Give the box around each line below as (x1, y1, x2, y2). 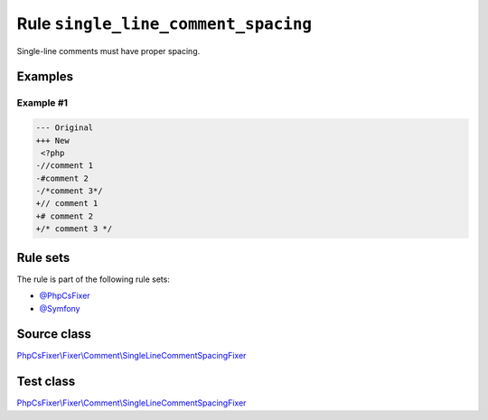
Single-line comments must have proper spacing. (16, 45, 201, 56)
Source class (16, 326, 92, 342)
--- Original (35, 123, 94, 133)
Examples (16, 69, 74, 85)
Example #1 (16, 97, 68, 109)
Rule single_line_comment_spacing (16, 14, 312, 33)
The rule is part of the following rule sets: (16, 274, 171, 285)
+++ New (35, 135, 70, 145)
